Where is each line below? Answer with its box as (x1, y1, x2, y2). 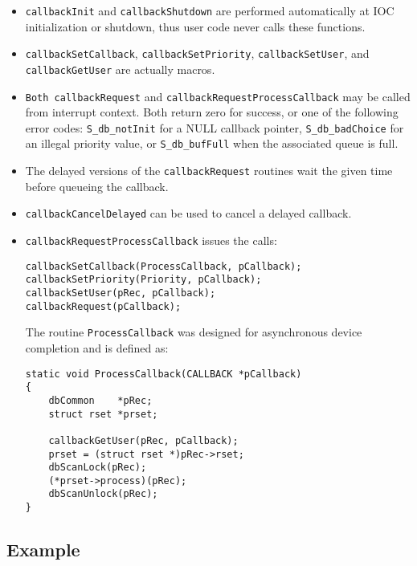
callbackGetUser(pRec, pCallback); (48, 434, 239, 446)
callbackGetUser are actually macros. (25, 60, 215, 77)
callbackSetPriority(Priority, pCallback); (25, 274, 262, 286)
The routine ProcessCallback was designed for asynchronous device (25, 324, 362, 340)
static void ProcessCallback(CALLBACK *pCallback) (25, 368, 302, 380)
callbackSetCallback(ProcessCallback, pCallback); (25, 260, 302, 272)
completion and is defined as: (25, 339, 169, 356)
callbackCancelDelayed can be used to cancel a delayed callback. (25, 205, 352, 222)
